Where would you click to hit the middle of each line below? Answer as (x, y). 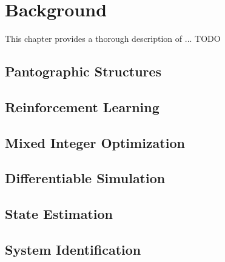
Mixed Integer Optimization (95, 142)
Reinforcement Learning (82, 106)
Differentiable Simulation (85, 178)
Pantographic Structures (83, 71)
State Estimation (59, 214)
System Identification (73, 250)
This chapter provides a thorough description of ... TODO (113, 39)
